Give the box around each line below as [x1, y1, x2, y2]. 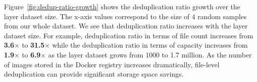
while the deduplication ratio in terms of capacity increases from [52, 40, 248, 50]
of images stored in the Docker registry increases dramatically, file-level [4, 59, 220, 69]
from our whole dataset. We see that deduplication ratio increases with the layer [4, 21, 248, 31]
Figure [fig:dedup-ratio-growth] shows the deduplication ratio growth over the [4, 1, 241, 11]
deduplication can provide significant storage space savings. [4, 69, 184, 79]
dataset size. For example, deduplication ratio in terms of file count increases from [4, 30, 254, 40]
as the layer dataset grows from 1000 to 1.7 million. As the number [48, 49, 252, 59]
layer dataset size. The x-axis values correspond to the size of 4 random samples [4, 11, 247, 21]
